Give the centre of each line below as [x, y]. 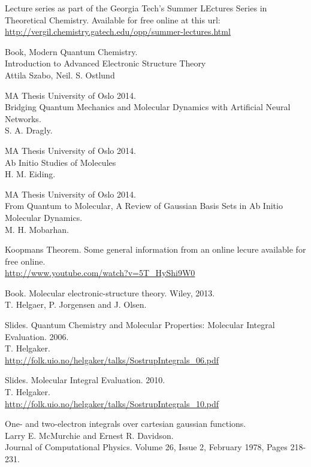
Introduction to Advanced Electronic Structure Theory [105, 63]
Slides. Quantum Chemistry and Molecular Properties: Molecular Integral [140, 325]
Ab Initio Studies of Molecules [61, 162]
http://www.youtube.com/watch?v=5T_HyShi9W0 [100, 273]
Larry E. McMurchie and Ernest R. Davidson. [89, 435]
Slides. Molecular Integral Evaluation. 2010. [85, 380]
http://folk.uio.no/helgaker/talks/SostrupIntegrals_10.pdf [112, 403]
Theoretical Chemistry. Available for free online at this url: [113, 19]
